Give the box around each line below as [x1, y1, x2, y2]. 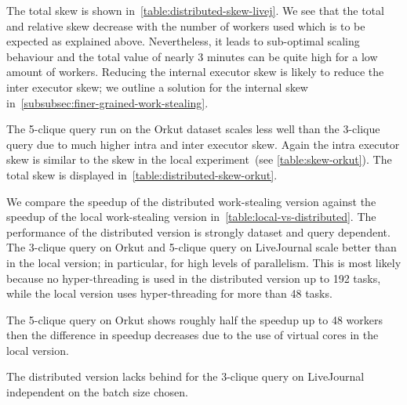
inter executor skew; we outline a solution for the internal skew [6, 78, 308, 95]
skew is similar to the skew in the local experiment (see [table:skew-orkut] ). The [6, 151, 392, 168]
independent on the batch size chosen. [6, 384, 188, 400]
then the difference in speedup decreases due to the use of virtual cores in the [6, 327, 379, 343]
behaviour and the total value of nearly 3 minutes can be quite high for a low [6, 48, 378, 64]
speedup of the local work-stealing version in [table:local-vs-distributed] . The [6, 208, 376, 225]
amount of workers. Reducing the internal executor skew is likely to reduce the [6, 63, 384, 80]
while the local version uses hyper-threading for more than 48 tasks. [6, 285, 333, 302]
